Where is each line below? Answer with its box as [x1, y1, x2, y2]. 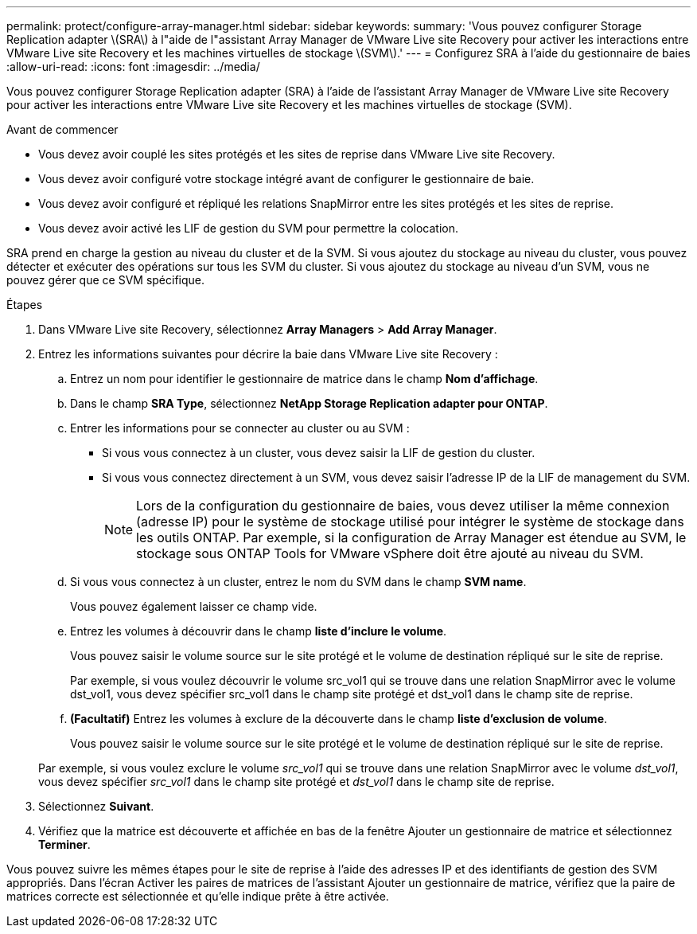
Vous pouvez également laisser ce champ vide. [70, 600, 317, 613]
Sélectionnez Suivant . [38, 799, 154, 813]
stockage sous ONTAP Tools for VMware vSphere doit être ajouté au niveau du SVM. [136, 545, 644, 561]
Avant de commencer [6, 123, 119, 136]
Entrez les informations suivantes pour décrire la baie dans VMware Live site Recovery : [38, 347, 498, 361]
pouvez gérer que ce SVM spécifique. [6, 273, 205, 287]
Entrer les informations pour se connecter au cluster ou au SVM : [70, 421, 410, 435]
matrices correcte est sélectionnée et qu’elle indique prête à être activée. [6, 889, 389, 903]
